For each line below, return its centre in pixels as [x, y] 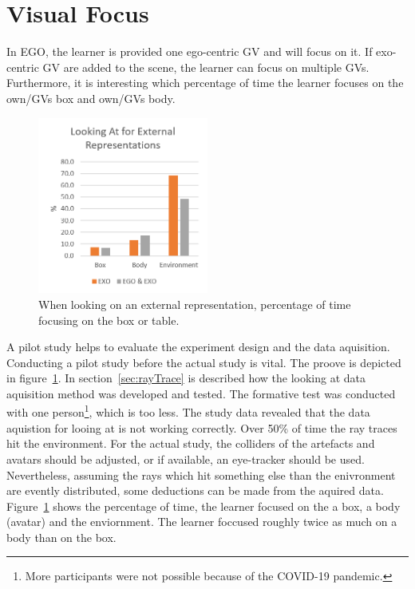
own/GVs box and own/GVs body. [91, 98]
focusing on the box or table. [109, 320]
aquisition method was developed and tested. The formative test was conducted [201, 393]
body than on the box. [61, 537]
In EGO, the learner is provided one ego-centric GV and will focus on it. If [190, 51]
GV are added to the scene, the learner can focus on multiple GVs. [206, 67]
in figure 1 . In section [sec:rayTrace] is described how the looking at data [186, 378]
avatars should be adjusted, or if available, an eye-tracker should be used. [186, 459]
